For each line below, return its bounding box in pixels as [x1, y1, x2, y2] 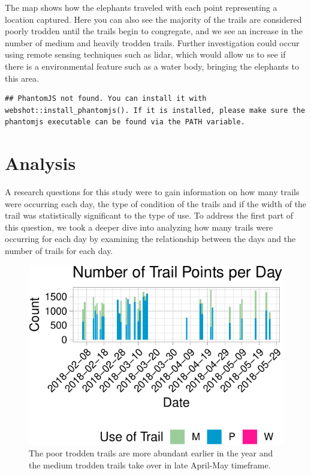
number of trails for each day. [5, 244, 113, 257]
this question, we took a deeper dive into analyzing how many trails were [5, 220, 273, 233]
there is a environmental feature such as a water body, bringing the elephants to [5, 59, 299, 72]
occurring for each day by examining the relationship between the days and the [5, 232, 296, 245]
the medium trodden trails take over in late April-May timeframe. [29, 458, 271, 471]
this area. [5, 71, 39, 84]
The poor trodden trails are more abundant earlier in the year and [29, 447, 273, 459]
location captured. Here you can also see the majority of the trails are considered [5, 13, 302, 25]
